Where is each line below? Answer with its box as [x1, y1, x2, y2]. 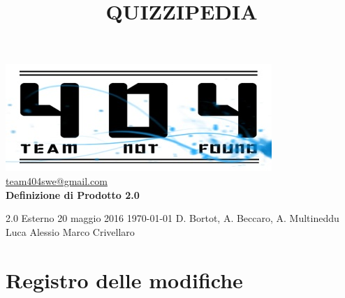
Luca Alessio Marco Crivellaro [6, 224, 135, 239]
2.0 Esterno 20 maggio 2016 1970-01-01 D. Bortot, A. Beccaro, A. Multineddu [6, 211, 339, 225]
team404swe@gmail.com [6, 173, 108, 188]
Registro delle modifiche [6, 265, 243, 294]
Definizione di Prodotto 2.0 [6, 187, 140, 202]
